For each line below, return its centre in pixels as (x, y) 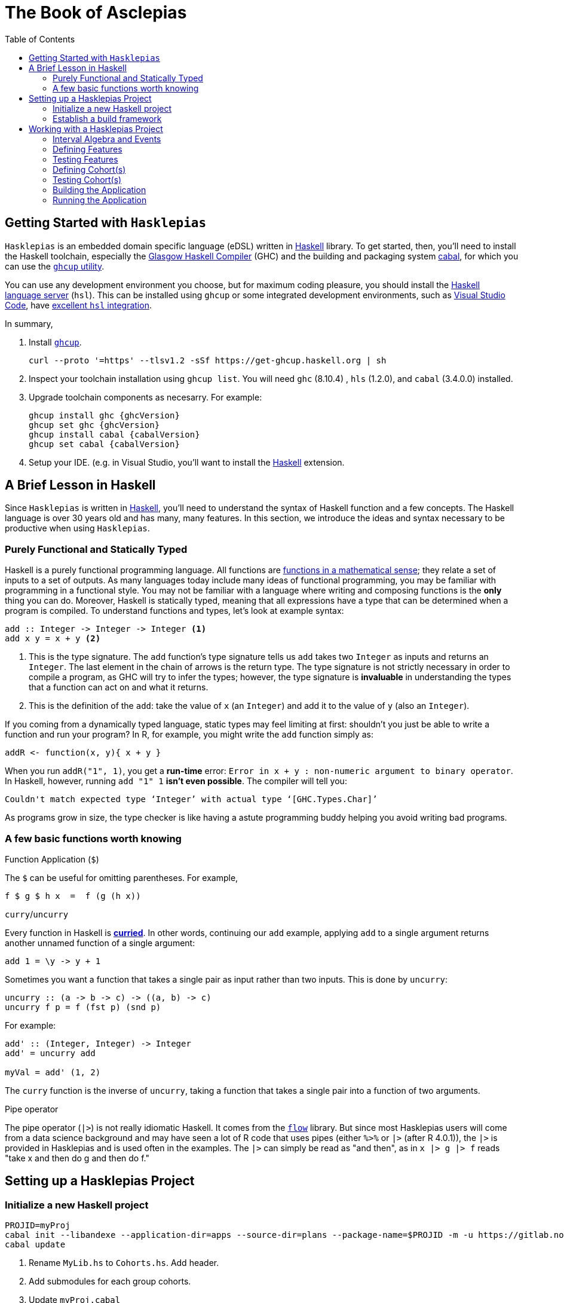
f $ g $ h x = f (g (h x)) (73, 896)
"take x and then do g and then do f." (77, 1158)
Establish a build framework (107, 118)
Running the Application (100, 200)
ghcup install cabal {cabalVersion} (114, 434)
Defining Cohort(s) (89, 169)
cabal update (35, 1245)
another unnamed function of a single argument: (100, 943)
